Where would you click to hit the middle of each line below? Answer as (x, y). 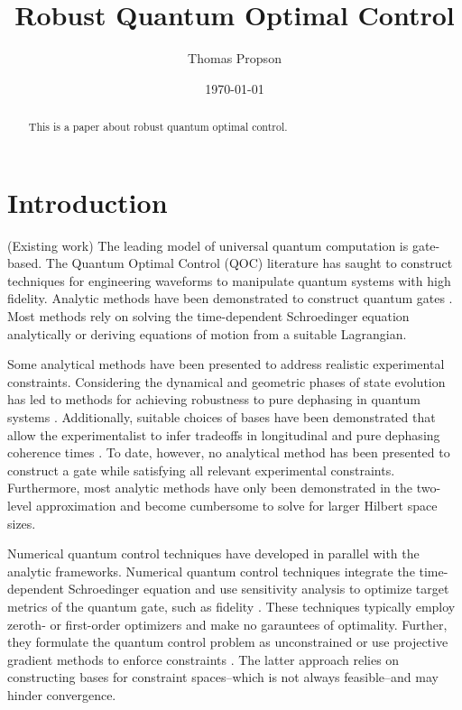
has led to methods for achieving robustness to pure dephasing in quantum (214, 399)
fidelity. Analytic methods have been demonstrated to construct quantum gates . (230, 298)
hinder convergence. (62, 694)
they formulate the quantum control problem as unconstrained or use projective (228, 642)
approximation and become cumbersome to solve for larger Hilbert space (236, 506)
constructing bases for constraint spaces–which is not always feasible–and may (223, 677)
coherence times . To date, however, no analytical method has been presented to (229, 452)
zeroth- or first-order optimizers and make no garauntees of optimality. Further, (227, 624)
